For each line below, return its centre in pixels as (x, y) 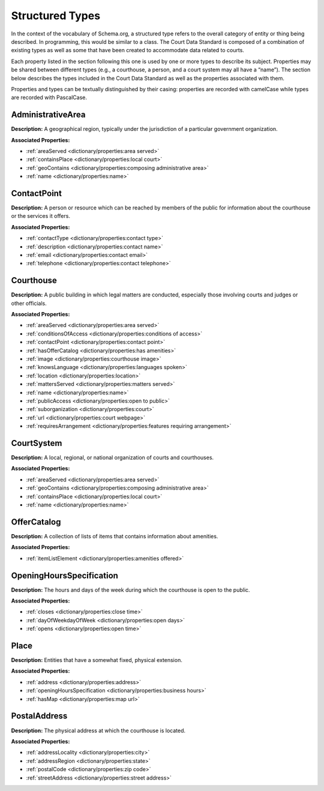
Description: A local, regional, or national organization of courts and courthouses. (112, 458)
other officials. (29, 303)
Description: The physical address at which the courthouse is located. (98, 730)
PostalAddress (39, 716)
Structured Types (56, 16)
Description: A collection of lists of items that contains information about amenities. (115, 536)
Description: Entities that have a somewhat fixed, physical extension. (97, 660)
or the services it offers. (40, 216)
